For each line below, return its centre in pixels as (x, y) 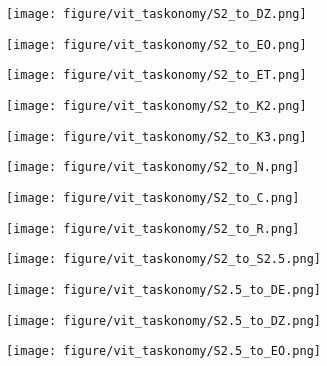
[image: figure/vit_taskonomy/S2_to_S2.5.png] (163, 259)
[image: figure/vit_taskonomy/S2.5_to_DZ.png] (163, 320)
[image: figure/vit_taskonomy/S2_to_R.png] (153, 228)
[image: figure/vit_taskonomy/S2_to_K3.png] (156, 136)
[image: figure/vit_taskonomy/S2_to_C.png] (153, 197)
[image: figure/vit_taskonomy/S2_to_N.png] (153, 167)
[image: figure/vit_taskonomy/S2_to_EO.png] (156, 44)
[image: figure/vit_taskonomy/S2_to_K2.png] (156, 105)
